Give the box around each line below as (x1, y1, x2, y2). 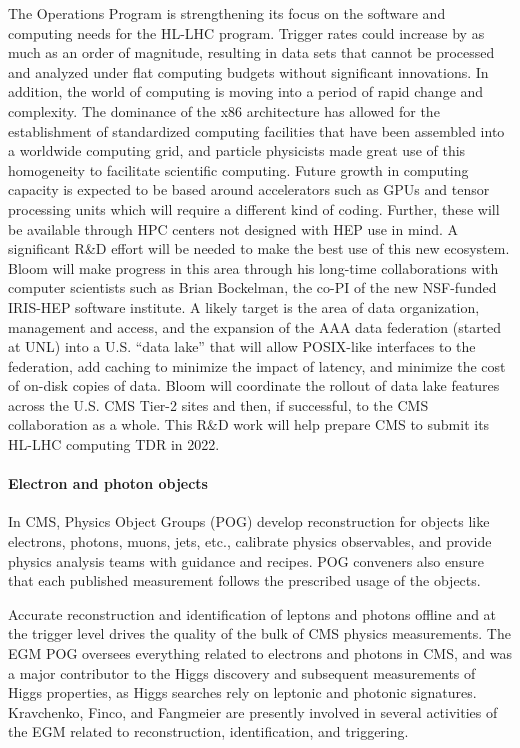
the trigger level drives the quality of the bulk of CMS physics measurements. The (8, 623, 511, 644)
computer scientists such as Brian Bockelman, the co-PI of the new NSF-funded (8, 277, 497, 298)
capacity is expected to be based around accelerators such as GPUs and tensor (8, 179, 490, 200)
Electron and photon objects (8, 473, 208, 494)
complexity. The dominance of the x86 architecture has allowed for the (8, 100, 440, 121)
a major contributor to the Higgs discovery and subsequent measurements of (8, 662, 476, 683)
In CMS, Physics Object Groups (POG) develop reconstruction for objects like (8, 511, 490, 532)
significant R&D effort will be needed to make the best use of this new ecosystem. (8, 238, 510, 259)
